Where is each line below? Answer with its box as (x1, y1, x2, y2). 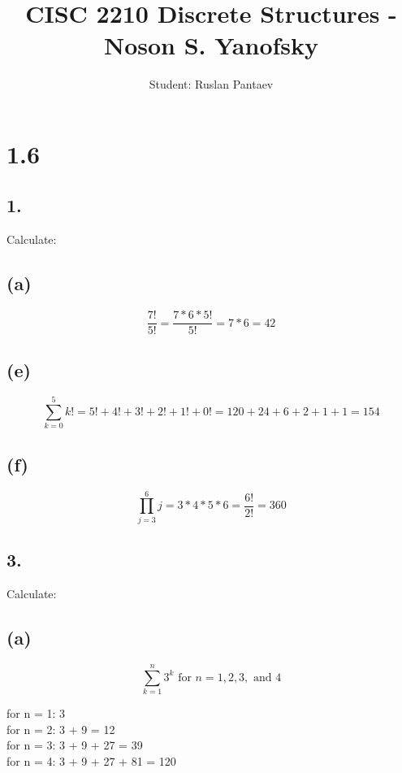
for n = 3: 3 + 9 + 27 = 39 (6, 736, 143, 753)
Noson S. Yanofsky (103, 28, 319, 62)
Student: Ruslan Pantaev (149, 76, 274, 93)
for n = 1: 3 (6, 704, 65, 721)
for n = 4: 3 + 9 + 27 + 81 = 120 (6, 752, 176, 769)
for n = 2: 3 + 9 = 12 (6, 720, 115, 737)
